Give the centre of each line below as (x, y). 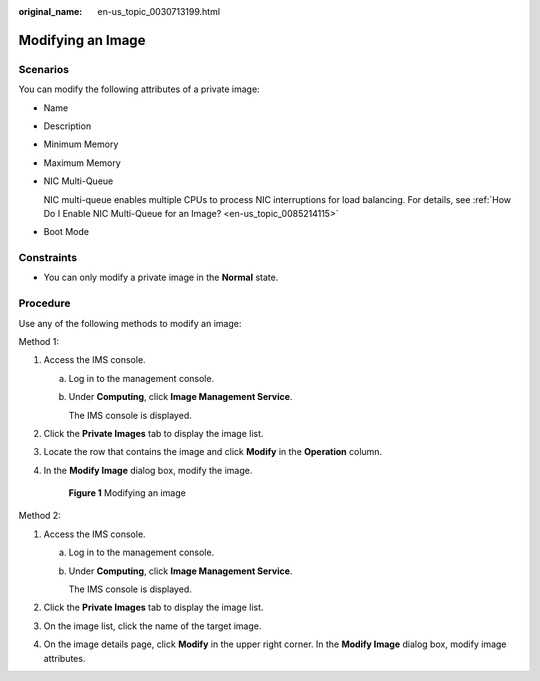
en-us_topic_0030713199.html (158, 11)
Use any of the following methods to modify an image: (130, 323)
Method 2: (40, 516)
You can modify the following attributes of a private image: (139, 89)
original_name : (50, 11)
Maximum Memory (82, 162)
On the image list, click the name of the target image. (152, 626)
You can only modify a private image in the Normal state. (161, 277)
